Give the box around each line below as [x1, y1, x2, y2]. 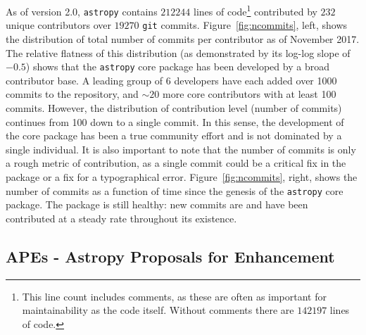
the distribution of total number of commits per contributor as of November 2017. [6, 31, 360, 46]
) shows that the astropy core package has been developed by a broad [25, 59, 329, 74]
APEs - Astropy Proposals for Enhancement [6, 245, 335, 267]
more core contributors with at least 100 [163, 87, 336, 101]
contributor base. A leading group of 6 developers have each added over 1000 [6, 72, 337, 87]
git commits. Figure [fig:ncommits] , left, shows [142, 18, 348, 32]
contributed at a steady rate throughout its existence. [6, 210, 237, 225]
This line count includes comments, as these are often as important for [22, 289, 327, 303]
